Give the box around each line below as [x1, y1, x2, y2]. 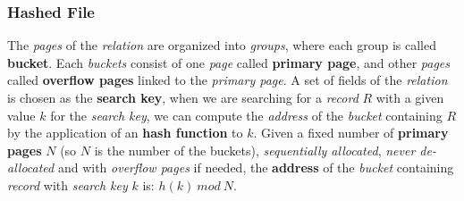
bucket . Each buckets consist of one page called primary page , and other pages [7, 53, 451, 71]
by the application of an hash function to [7, 123, 243, 142]
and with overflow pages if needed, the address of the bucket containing [57, 158, 454, 177]
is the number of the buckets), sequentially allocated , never [94, 140, 416, 159]
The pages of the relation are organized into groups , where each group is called [7, 36, 437, 54]
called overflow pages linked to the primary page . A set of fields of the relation [7, 71, 448, 89]
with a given [375, 88, 444, 106]
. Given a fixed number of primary [253, 123, 449, 142]
